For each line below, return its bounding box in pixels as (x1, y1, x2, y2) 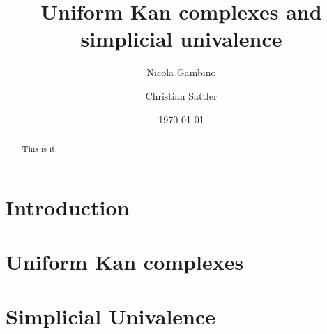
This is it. (22, 142, 58, 154)
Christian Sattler (145, 88, 218, 103)
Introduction (6, 192, 130, 221)
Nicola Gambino (146, 65, 216, 79)
